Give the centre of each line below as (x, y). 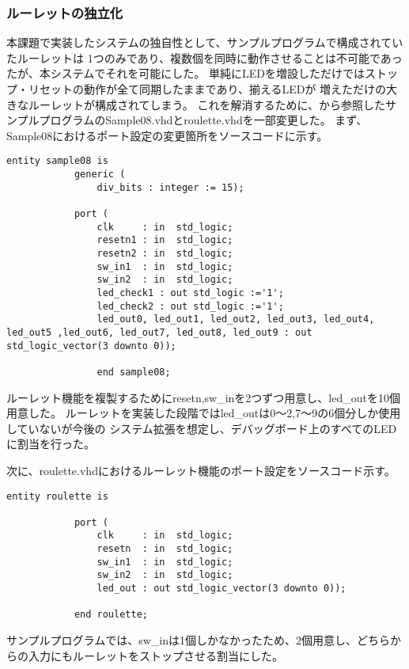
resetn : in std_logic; (165, 549)
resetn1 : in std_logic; (165, 240)
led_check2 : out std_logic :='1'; (190, 306)
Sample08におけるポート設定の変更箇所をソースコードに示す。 (167, 135)
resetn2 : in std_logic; (165, 253)
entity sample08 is (57, 161)
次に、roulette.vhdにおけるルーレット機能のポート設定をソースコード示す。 (201, 470)
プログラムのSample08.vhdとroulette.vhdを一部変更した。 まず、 (203, 120)
